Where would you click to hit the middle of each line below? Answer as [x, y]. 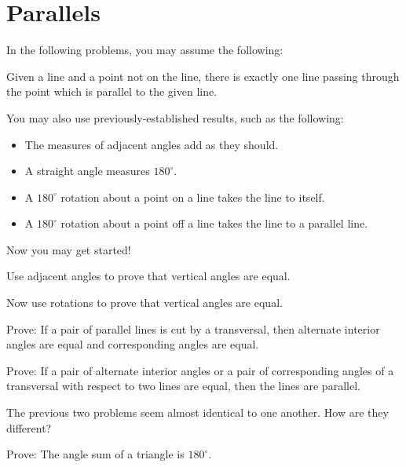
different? [29, 427]
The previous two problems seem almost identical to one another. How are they [198, 412]
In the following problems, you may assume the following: [145, 50]
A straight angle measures [87, 171]
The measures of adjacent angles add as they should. [152, 144]
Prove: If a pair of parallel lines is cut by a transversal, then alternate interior [193, 328]
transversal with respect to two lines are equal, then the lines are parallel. [183, 386]
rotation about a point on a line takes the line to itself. [193, 197]
